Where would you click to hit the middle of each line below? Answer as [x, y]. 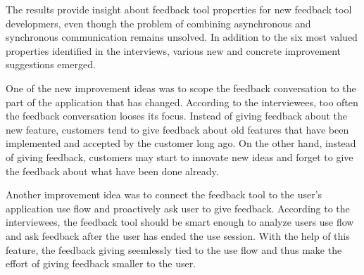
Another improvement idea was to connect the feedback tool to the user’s [164, 194]
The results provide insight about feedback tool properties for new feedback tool [179, 9]
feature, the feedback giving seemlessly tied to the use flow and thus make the [174, 249]
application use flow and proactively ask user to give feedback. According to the [178, 208]
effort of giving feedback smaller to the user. [101, 263]
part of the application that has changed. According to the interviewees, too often [182, 102]
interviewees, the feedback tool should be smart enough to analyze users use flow [180, 222]
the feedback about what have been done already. [112, 171]
